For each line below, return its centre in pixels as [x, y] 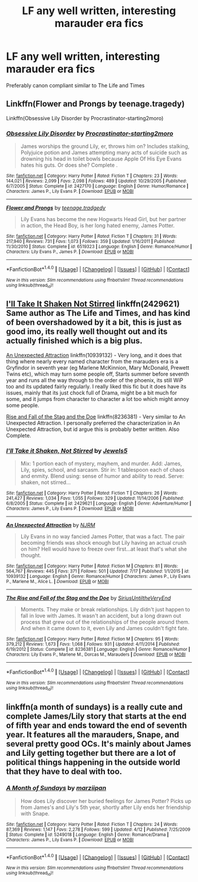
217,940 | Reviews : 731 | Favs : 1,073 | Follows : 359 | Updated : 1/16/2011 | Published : [91, 242]
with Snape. [35, 813]
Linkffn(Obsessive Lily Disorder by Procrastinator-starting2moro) [85, 118]
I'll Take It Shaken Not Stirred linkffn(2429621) [93, 304]
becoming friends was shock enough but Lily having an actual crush [103, 543]
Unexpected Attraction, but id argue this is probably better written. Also [93, 429]
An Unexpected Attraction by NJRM [51, 525]
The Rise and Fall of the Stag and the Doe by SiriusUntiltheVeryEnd [88, 598]
